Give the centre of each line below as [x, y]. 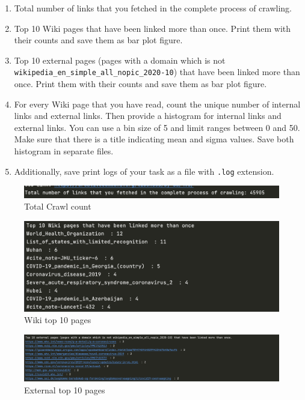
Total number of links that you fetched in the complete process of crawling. [153, 8]
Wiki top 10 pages [58, 320]
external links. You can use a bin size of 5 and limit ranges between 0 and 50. [157, 127]
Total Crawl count [58, 206]
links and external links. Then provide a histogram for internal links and [148, 116]
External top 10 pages [65, 389]
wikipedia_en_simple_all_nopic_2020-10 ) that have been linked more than [157, 72]
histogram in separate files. [64, 151]
